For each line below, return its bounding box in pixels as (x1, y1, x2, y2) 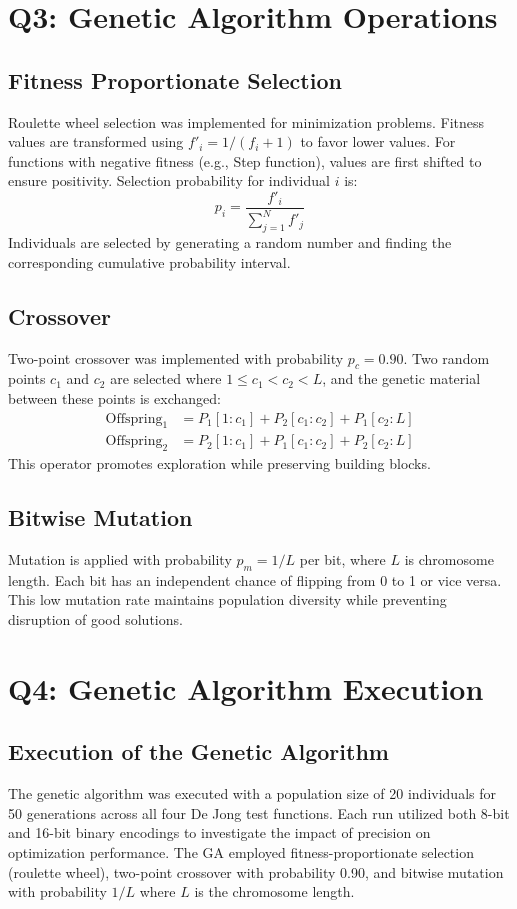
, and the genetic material (322, 368, 481, 389)
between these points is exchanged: (8, 387, 221, 408)
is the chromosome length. (194, 881, 355, 902)
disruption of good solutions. (8, 608, 183, 629)
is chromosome (404, 548, 494, 569)
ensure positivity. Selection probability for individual (8, 170, 330, 191)
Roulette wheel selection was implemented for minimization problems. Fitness (8, 111, 485, 132)
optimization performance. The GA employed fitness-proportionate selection (8, 841, 474, 862)
